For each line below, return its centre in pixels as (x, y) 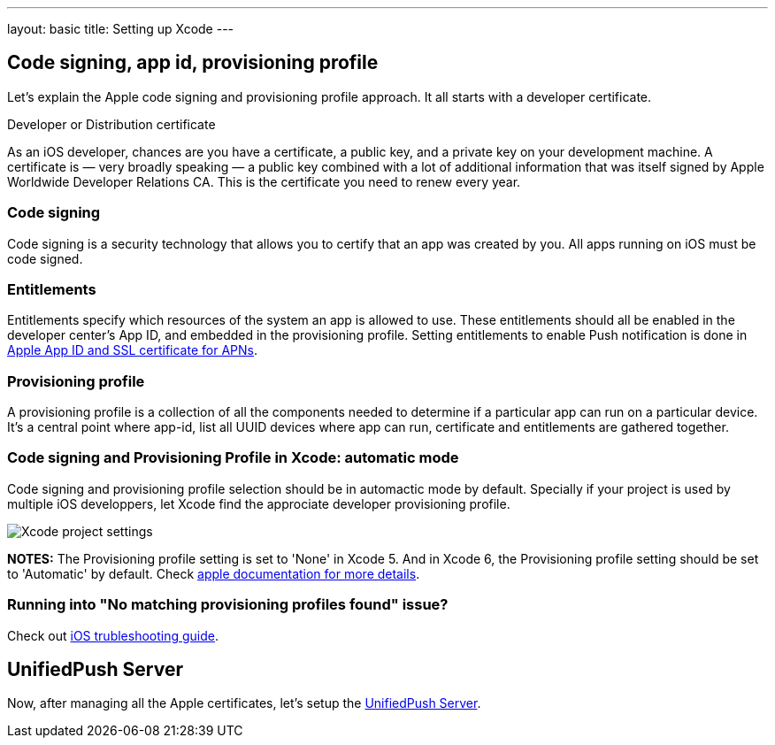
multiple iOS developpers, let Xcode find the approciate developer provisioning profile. (259, 503)
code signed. (45, 258)
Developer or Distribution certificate (111, 124)
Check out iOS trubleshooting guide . (113, 635)
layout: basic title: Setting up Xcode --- (121, 29)
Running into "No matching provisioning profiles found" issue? (228, 605)
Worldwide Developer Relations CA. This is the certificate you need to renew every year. (264, 181)
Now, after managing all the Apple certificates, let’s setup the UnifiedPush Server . (244, 703)
